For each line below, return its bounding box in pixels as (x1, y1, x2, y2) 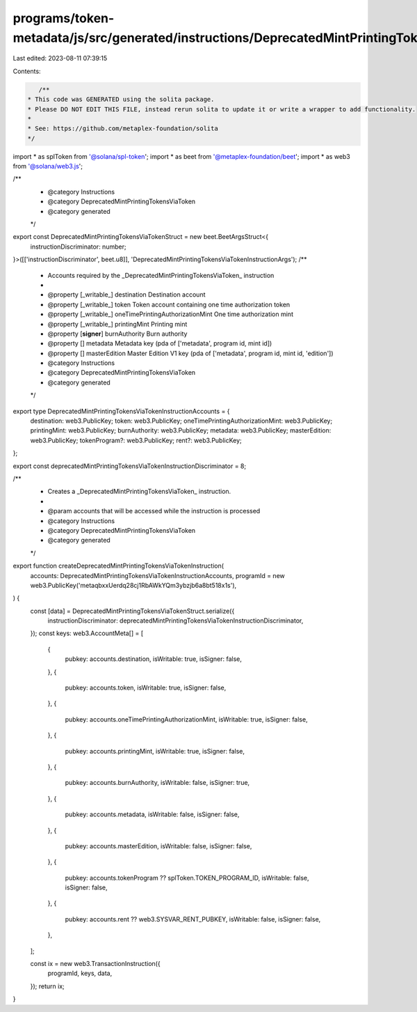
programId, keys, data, (47, 969, 113, 978)
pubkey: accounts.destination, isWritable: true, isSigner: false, (65, 655, 243, 663)
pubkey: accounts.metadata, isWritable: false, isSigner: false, (65, 810, 240, 818)
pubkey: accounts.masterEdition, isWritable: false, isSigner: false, (65, 841, 252, 850)
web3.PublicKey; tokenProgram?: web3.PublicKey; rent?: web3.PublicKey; (30, 436, 243, 444)
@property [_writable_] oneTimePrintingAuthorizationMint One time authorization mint (47, 310, 293, 318)
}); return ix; (30, 982, 65, 990)
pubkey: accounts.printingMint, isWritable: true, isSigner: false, (65, 747, 245, 755)
